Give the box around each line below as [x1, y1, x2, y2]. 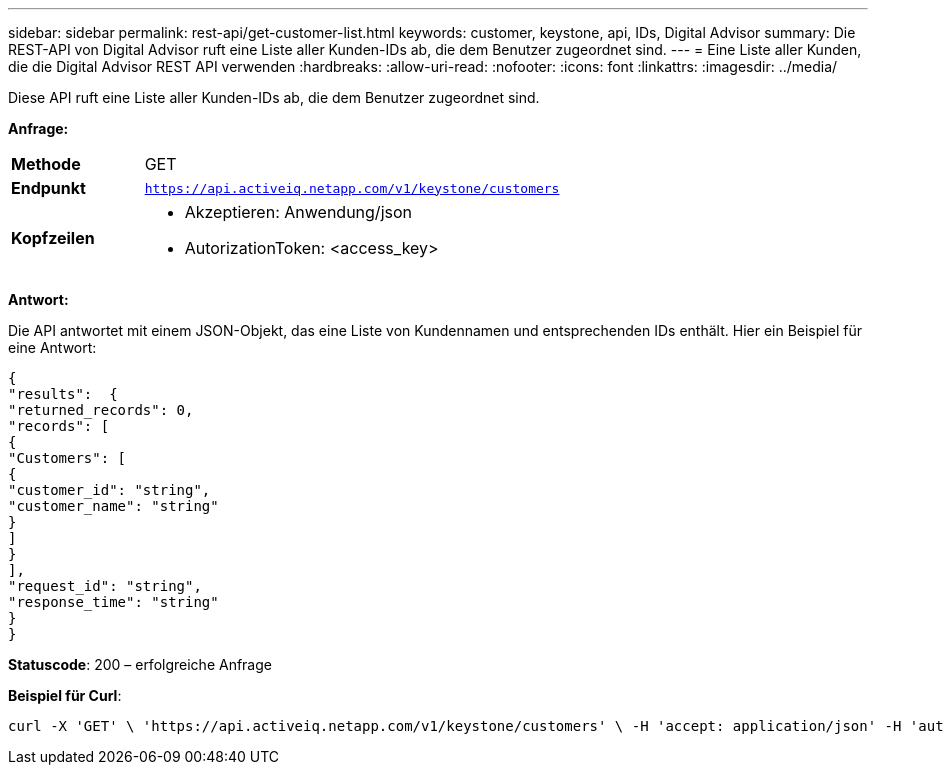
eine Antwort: [8, 339, 97, 356]
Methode [11, 154, 81, 174]
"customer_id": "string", [8, 482, 211, 498]
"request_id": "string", [8, 578, 202, 594]
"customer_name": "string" [8, 498, 219, 514]
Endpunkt [11, 178, 86, 198]
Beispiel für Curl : [8, 687, 122, 704]
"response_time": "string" [8, 594, 219, 610]
